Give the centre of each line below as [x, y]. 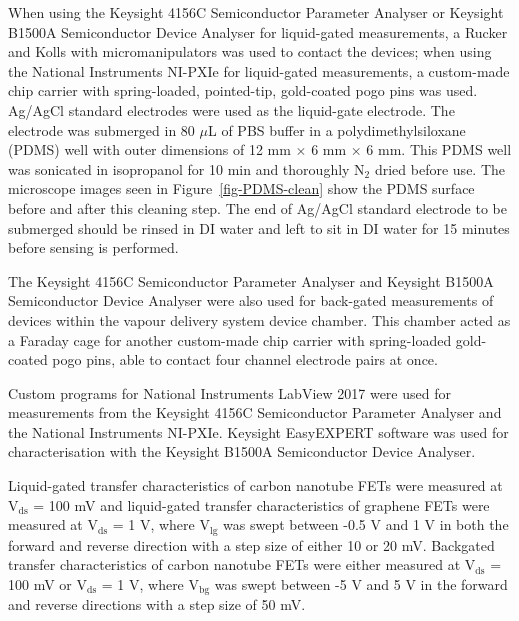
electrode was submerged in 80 [101, 129]
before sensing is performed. [93, 247]
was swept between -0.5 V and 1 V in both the [366, 524]
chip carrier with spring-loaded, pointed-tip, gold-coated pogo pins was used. [243, 90]
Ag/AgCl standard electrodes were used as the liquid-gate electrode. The [231, 109]
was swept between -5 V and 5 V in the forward [361, 583]
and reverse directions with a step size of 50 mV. [157, 604]
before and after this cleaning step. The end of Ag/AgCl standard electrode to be [257, 207]
